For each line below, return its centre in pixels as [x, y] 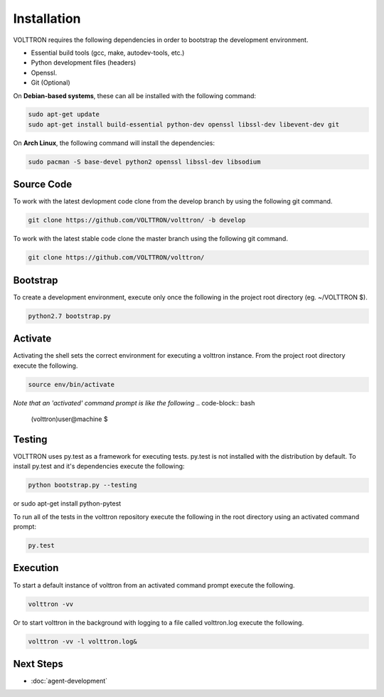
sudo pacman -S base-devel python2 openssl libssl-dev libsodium [144, 161]
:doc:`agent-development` [69, 681]
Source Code [43, 185]
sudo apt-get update [64, 115]
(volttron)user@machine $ [69, 419]
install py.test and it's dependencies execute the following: [99, 467]
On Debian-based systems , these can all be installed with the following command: [134, 95]
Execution [36, 568]
